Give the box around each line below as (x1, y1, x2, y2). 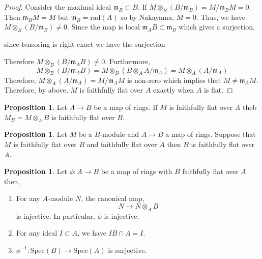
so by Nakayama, (121, 11, 174, 22)
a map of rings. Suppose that (165, 129, 256, 139)
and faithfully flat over (86, 138, 157, 149)
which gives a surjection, (179, 21, 255, 32)
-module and (100, 129, 139, 139)
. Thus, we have (196, 11, 245, 22)
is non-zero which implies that (127, 74, 221, 85)
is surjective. (108, 244, 147, 255)
